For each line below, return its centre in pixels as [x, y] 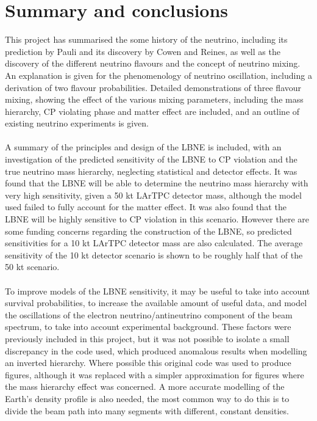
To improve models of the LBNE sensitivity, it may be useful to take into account [158, 291]
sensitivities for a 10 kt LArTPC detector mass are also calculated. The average [154, 243]
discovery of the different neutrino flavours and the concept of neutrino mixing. [153, 63]
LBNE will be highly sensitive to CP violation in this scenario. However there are [157, 219]
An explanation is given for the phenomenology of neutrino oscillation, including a [158, 75]
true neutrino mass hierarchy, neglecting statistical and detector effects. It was [151, 171]
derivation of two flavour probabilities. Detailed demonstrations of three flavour [153, 87]
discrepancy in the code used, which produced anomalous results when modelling [156, 350]
